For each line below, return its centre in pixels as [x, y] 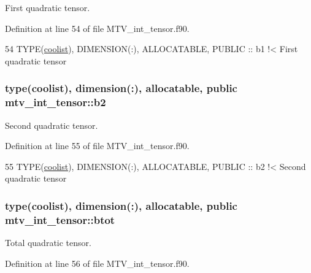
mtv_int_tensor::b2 [56, 102]
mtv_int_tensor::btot [60, 219]
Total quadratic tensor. [48, 243]
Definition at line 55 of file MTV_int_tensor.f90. [97, 146]
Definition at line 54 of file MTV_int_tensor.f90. [97, 28]
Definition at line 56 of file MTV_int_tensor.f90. [97, 263]
